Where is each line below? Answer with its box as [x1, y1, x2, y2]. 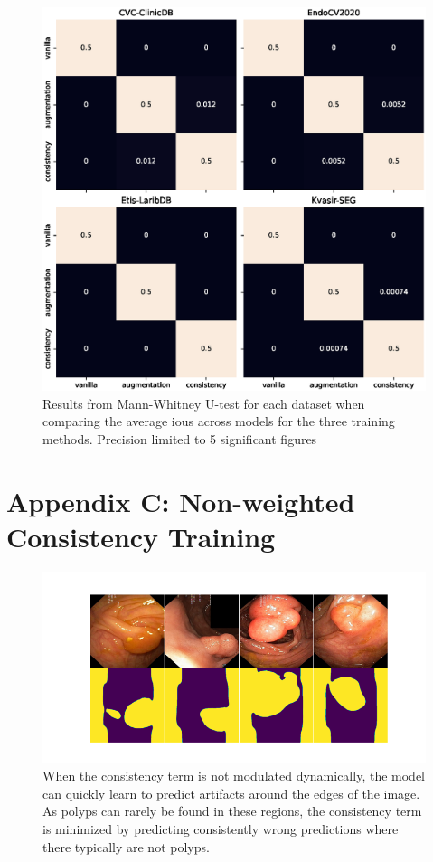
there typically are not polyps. [42, 837, 210, 856]
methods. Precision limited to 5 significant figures [42, 429, 317, 448]
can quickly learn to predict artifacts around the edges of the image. [42, 783, 420, 802]
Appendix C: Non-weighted [6, 482, 355, 519]
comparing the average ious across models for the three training [42, 412, 395, 431]
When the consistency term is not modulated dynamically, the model [42, 766, 425, 785]
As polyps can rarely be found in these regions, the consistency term [42, 801, 422, 820]
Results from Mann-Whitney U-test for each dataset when [42, 393, 365, 412]
